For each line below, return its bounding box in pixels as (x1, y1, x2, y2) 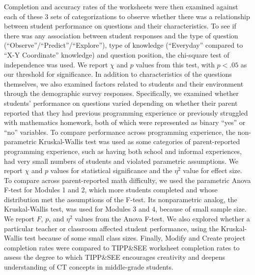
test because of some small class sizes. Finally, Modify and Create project (25, 233, 246, 243)
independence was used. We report (4, 59, 108, 69)
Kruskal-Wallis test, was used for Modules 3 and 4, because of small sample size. (4, 204, 247, 214)
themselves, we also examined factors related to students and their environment (4, 78, 244, 89)
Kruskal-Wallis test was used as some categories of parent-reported (38, 136, 240, 147)
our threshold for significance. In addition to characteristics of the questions (4, 69, 232, 79)
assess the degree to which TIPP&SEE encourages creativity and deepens (4, 252, 226, 262)
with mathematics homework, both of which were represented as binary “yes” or (4, 117, 246, 127)
